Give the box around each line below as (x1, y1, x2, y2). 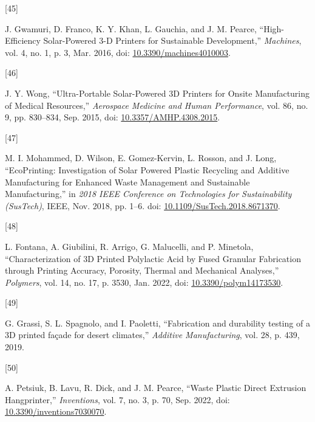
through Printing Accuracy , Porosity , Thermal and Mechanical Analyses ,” (5, 264, 279, 277)
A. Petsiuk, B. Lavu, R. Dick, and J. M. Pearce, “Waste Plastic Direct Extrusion (5, 381, 307, 394)
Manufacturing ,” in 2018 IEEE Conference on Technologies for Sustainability (5, 187, 292, 200)
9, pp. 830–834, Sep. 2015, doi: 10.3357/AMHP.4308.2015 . (5, 111, 220, 123)
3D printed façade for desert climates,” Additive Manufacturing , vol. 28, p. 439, (5, 328, 300, 341)
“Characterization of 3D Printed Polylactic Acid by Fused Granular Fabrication (5, 252, 301, 265)
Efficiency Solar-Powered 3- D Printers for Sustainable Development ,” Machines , (5, 34, 302, 47)
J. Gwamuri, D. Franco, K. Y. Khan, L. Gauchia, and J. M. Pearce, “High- (5, 22, 285, 35)
